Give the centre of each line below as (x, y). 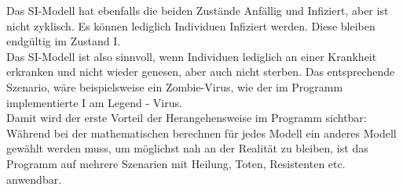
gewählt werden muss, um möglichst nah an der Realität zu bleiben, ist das (187, 148)
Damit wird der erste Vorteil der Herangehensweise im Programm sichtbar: (187, 118)
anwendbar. (34, 179)
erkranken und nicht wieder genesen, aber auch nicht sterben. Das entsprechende (201, 72)
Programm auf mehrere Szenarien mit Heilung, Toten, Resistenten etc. (176, 163)
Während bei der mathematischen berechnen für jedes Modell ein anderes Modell (201, 133)
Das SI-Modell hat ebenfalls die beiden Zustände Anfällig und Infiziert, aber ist (198, 10)
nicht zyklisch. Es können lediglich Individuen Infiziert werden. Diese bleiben (191, 25)
